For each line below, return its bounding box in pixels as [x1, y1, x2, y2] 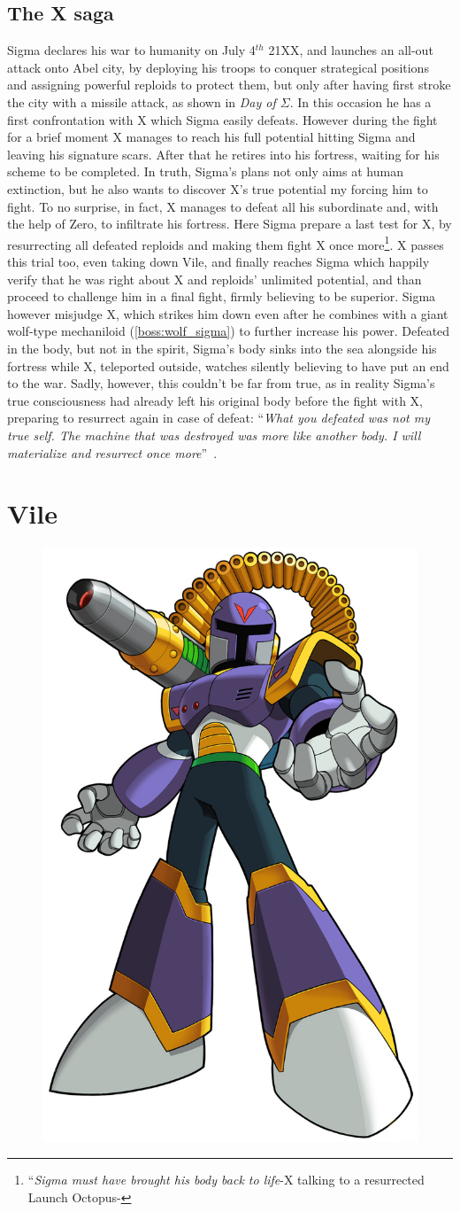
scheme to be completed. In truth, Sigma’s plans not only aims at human [7, 162, 403, 181]
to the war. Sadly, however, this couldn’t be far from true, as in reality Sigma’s [7, 374, 435, 392]
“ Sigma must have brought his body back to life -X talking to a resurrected [27, 1170, 425, 1189]
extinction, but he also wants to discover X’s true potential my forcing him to [7, 179, 428, 198]
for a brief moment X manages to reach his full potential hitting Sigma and [7, 128, 416, 146]
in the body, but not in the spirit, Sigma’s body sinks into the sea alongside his [7, 338, 437, 357]
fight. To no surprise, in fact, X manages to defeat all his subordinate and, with [7, 197, 439, 215]
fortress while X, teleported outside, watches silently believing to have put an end [7, 356, 449, 375]
